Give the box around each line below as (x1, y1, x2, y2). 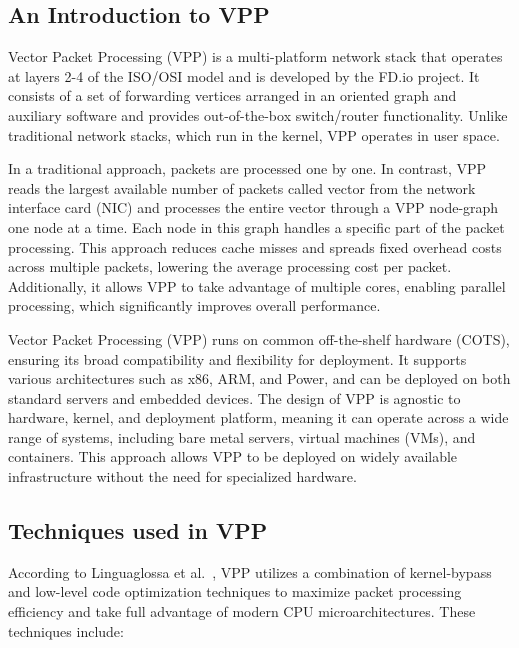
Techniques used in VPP (8, 515, 268, 546)
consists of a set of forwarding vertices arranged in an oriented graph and (8, 85, 457, 106)
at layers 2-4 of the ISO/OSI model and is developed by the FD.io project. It (8, 65, 480, 86)
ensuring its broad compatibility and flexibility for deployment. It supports (8, 348, 467, 369)
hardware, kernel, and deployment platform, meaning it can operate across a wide (8, 407, 509, 428)
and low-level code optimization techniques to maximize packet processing (8, 581, 462, 602)
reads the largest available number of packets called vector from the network (8, 177, 476, 198)
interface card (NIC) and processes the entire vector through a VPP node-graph (8, 197, 499, 218)
